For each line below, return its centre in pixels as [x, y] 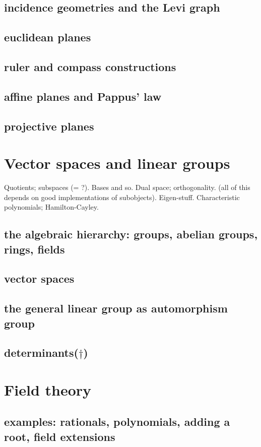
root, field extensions [60, 436]
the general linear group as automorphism [116, 308]
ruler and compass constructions [90, 66]
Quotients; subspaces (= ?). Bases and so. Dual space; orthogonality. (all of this [127, 187]
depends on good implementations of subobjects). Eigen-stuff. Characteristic [122, 197]
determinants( [41, 353]
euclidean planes [48, 37]
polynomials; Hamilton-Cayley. [51, 207]
